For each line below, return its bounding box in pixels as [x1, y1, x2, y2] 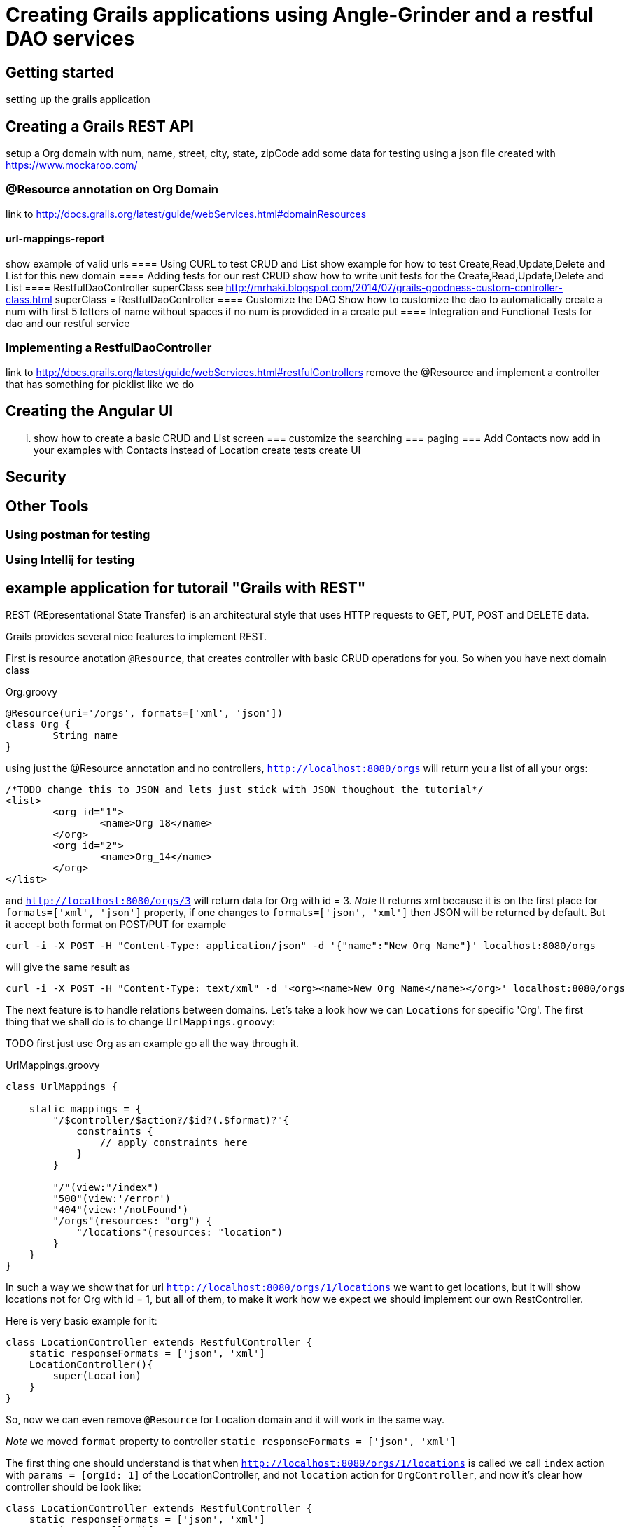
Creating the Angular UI [6, 402, 174, 420]
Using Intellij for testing [6, 553, 135, 567]
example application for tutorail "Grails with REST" [6, 579, 366, 597]
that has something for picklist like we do [6, 378, 195, 390]
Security [6, 468, 66, 485]
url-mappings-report [6, 233, 105, 245]
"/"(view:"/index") [52, 1182, 160, 1194]
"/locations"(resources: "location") [76, 1227, 283, 1238]
